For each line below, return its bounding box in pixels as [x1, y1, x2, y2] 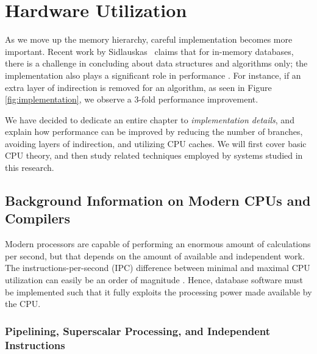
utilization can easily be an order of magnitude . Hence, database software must [5, 273, 303, 286]
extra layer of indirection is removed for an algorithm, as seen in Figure [5, 81, 272, 93]
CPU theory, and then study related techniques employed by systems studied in [5, 149, 303, 162]
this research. [5, 161, 54, 174]
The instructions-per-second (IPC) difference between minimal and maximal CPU [5, 261, 310, 274]
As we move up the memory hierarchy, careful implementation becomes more [5, 33, 293, 46]
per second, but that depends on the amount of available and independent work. [5, 249, 305, 262]
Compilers [5, 209, 71, 228]
